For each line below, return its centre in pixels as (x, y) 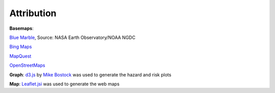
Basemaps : (22, 28)
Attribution (33, 13)
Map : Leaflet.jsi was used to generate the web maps (64, 84)
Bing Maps (21, 47)
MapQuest (20, 56)
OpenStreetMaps (27, 65)
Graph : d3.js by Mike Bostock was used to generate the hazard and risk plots (90, 75)
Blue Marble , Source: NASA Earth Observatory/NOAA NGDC (73, 37)
